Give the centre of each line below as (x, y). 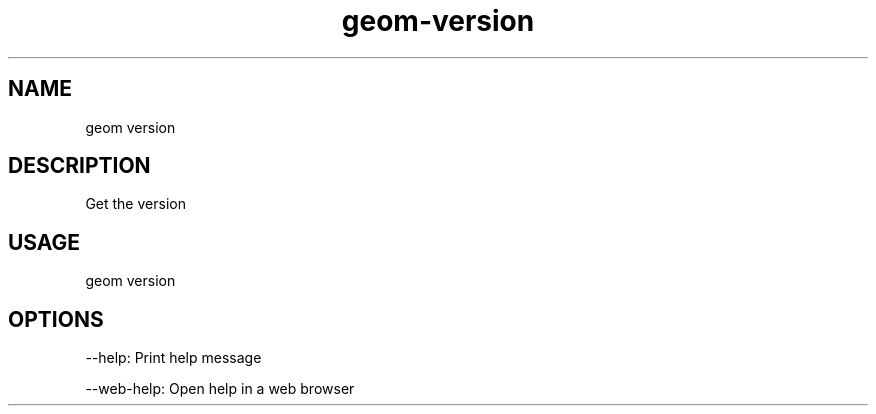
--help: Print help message (173, 358)
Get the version (135, 204)
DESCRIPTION (79, 166)
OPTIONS (56, 319)
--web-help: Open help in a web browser (220, 389)
